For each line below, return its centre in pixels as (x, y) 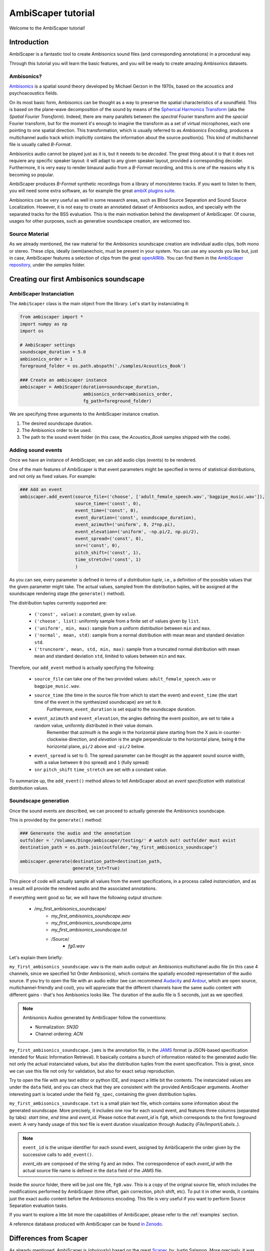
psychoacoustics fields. (34, 93)
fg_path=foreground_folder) (117, 401)
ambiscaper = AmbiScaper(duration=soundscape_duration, (90, 387)
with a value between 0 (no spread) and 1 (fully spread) (92, 763)
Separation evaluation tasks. (38, 1205)
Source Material (29, 234)
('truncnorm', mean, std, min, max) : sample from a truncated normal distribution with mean (137, 649)
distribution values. (29, 788)
